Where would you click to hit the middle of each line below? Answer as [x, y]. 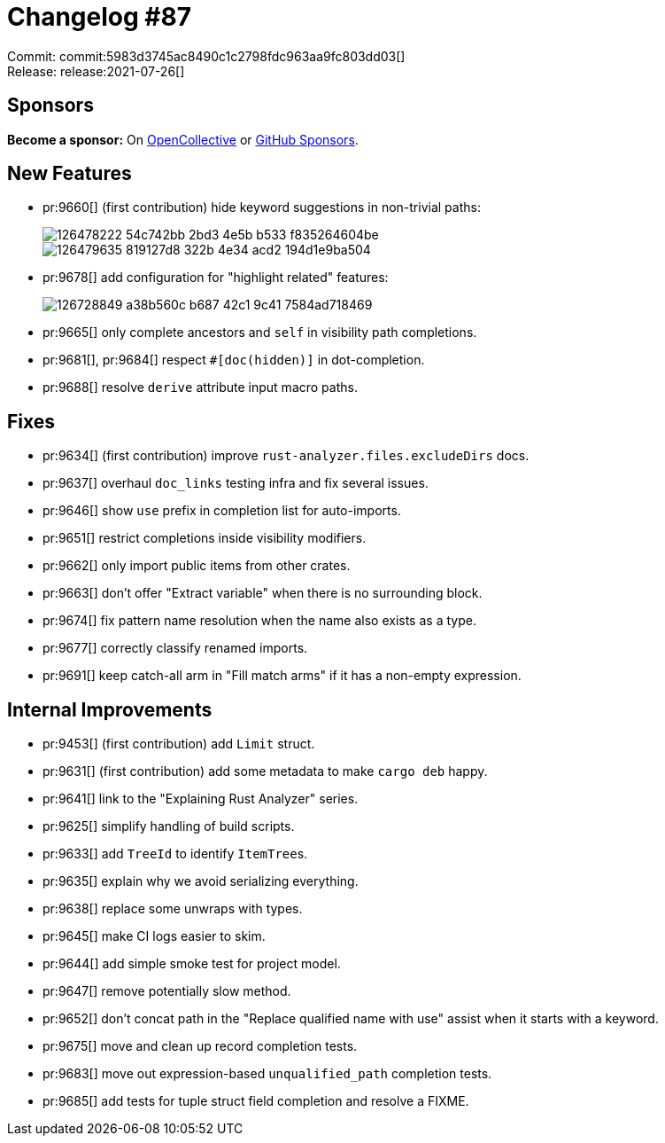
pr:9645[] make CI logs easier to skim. [154, 936]
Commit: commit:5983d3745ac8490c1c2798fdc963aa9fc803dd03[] [206, 56]
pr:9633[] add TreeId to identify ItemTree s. [175, 854]
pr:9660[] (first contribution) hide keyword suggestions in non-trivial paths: [262, 207]
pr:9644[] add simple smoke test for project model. [192, 964]
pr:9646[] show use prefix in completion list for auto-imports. [222, 511]
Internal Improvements [110, 709]
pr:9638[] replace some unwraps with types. [173, 909]
